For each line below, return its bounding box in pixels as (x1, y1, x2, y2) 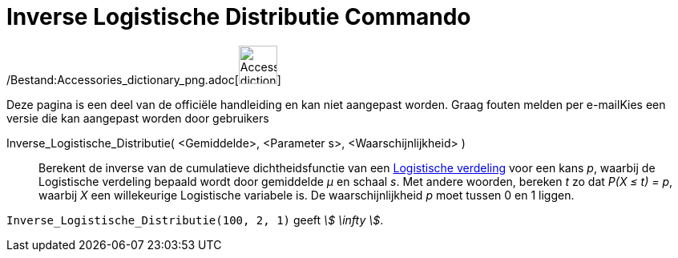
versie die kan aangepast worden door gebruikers (6, 111, 269, 125)
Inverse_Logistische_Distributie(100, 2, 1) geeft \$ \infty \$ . (6, 212, 384, 227)
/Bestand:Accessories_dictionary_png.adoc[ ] (6, 72, 281, 87)
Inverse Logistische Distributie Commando (6, 3, 471, 30)
